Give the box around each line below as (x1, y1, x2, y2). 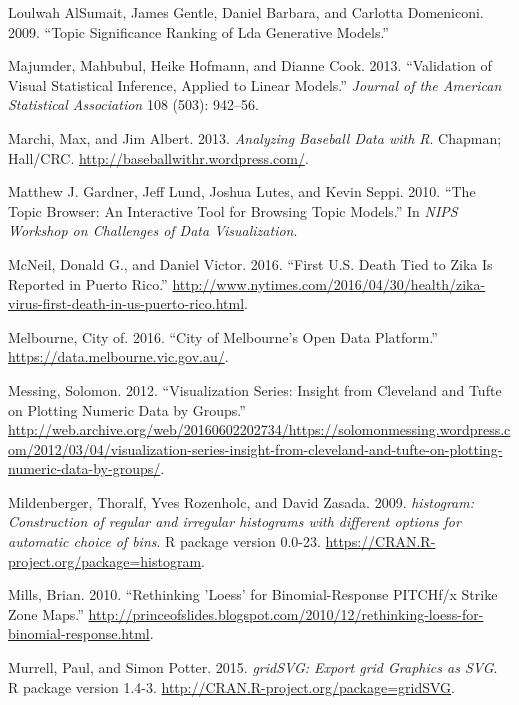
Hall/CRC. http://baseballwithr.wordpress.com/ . (8, 147, 309, 168)
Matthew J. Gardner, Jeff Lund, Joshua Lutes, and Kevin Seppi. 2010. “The (8, 181, 476, 202)
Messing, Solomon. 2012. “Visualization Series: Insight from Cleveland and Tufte (8, 379, 502, 400)
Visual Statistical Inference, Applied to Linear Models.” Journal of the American (8, 74, 502, 95)
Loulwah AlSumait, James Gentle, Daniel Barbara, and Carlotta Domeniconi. (8, 2, 484, 22)
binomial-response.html (8, 623, 150, 644)
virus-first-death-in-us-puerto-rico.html (8, 293, 245, 314)
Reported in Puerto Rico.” (8, 273, 168, 294)
